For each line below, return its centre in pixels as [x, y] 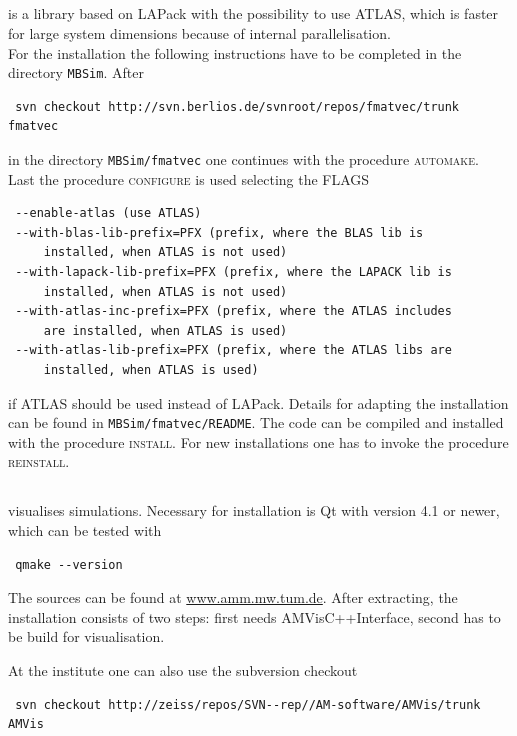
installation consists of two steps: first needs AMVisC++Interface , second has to [254, 616]
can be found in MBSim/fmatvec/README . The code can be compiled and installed [256, 422]
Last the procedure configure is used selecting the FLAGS [189, 178]
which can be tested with [85, 530]
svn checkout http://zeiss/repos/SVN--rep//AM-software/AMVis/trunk [248, 704]
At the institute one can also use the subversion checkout [183, 670]
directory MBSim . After [76, 72]
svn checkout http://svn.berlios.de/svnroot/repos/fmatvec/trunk [237, 106]
